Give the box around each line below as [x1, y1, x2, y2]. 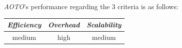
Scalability [86, 20, 122, 30]
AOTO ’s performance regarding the [4, 1, 110, 11]
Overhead [48, 20, 80, 30]
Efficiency [7, 20, 41, 30]
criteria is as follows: [117, 1, 179, 11]
